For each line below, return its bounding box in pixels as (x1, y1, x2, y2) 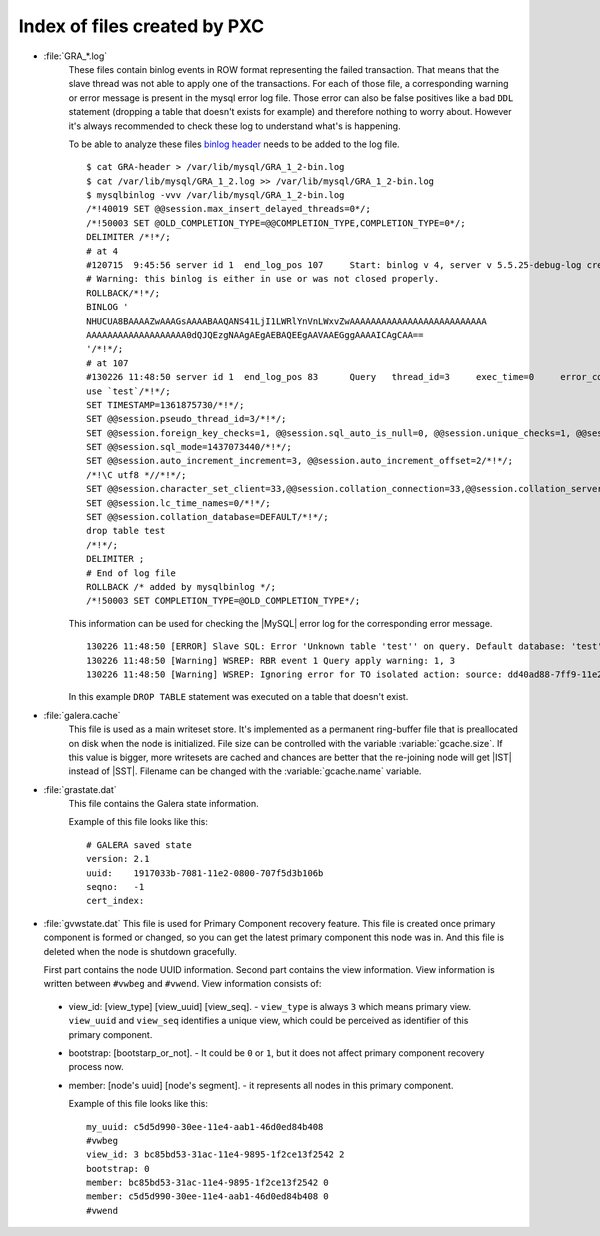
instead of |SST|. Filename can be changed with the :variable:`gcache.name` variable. (68, 765, 422, 777)
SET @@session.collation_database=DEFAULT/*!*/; (86, 511, 329, 523)
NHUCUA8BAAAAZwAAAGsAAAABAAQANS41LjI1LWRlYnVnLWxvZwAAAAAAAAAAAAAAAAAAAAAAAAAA (86, 315, 487, 327)
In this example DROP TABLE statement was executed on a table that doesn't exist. (68, 691, 409, 703)
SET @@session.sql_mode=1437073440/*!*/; (86, 441, 292, 453)
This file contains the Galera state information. (68, 798, 259, 810)
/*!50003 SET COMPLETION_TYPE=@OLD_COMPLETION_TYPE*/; (86, 595, 361, 607)
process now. (68, 1061, 124, 1073)
